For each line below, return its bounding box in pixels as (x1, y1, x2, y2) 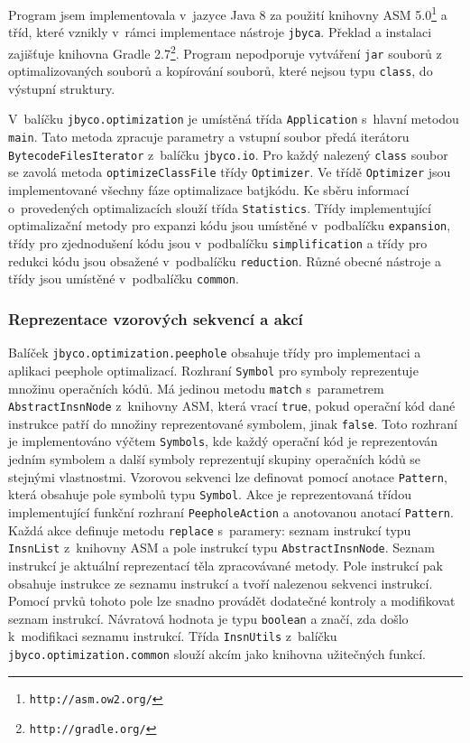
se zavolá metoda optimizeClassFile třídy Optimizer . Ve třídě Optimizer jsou (8, 163, 451, 181)
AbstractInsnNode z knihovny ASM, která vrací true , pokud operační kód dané (8, 396, 456, 415)
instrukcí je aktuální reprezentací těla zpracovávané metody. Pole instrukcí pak (8, 556, 443, 574)
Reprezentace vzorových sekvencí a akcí (8, 307, 303, 330)
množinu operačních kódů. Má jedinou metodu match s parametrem (8, 378, 384, 397)
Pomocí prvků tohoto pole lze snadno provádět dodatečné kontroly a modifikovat (8, 591, 456, 610)
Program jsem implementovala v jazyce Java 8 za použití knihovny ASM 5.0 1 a (8, 3, 447, 23)
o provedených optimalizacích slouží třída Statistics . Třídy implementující (8, 198, 431, 217)
